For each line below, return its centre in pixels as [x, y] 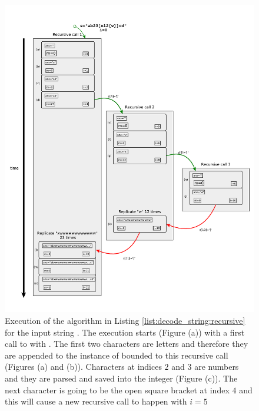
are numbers [217, 367]
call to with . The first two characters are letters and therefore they [127, 344]
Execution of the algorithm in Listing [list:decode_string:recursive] [125, 321]
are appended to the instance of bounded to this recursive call [117, 355]
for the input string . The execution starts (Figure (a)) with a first [125, 332]
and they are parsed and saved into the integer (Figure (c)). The [121, 378]
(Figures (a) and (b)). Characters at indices [83, 367]
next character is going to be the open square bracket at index [117, 390]
